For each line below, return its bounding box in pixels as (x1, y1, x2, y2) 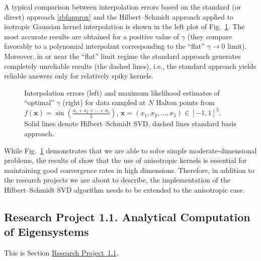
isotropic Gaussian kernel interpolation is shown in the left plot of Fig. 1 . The (4, 21, 245, 32)
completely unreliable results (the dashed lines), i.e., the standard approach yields (4, 60, 256, 71)
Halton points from (156, 97, 215, 108)
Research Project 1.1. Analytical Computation (4, 209, 250, 224)
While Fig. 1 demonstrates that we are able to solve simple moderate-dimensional (4, 145, 257, 155)
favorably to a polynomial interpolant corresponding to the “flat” (4, 41, 205, 51)
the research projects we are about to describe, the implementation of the (4, 175, 230, 185)
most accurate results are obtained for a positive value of (4, 31, 180, 41)
